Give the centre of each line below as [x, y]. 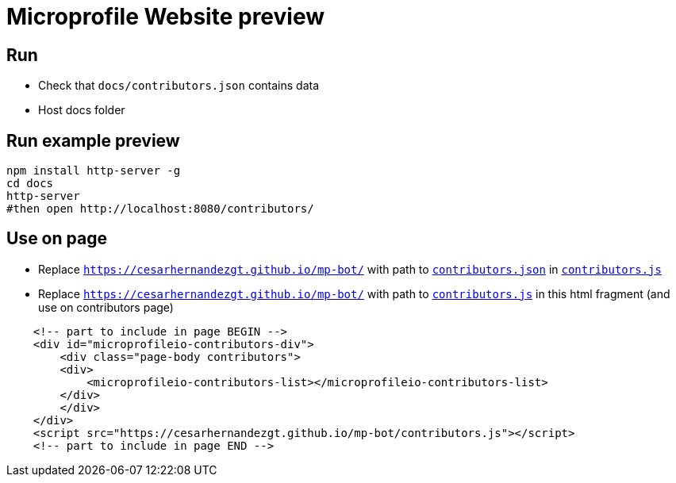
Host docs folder [82, 110]
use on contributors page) [106, 307]
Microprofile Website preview [166, 17]
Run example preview [93, 140]
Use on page [57, 239]
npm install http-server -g [94, 171]
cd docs [30, 184]
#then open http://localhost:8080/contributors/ [160, 209]
